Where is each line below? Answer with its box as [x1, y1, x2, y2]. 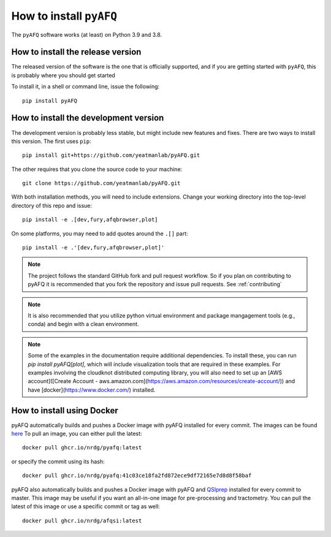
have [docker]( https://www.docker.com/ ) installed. [28, 386, 156, 394]
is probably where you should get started [11, 71, 116, 79]
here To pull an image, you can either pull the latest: [11, 430, 142, 438]
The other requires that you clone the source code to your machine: [11, 166, 183, 173]
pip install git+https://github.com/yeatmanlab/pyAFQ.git [22, 152, 200, 159]
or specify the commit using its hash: [11, 457, 105, 465]
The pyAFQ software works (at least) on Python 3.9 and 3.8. [11, 31, 162, 38]
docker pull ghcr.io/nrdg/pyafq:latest [22, 444, 142, 451]
